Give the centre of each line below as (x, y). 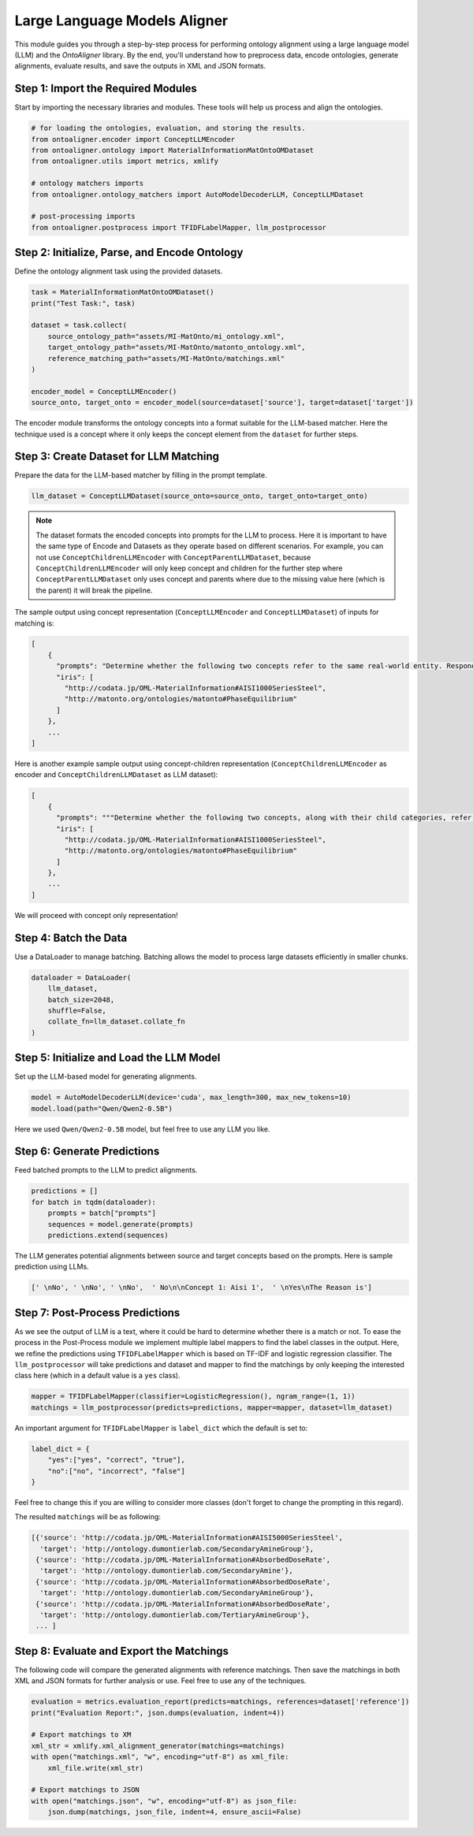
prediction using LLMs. (52, 1267)
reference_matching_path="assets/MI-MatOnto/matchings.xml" (166, 358)
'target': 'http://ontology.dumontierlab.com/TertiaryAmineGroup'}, (175, 1615)
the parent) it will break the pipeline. (94, 590)
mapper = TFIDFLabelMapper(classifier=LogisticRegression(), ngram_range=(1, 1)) (194, 1396)
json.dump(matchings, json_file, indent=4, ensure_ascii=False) (175, 1812)
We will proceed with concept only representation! (97, 915)
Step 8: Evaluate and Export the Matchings (121, 1651)
